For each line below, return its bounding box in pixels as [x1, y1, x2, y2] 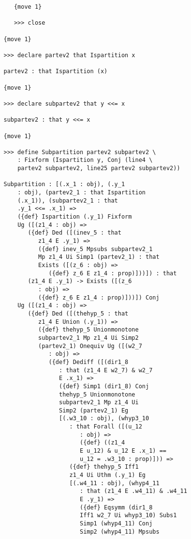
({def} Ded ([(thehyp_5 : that [28, 310, 129, 317]
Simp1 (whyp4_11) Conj [79, 520, 153, 527]
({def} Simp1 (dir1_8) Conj [59, 382, 149, 390]
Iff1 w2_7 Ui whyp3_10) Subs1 [79, 512, 177, 519]
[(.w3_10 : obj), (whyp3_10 [59, 415, 149, 422]
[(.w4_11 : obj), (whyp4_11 [69, 479, 160, 487]
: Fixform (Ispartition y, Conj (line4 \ [17, 157, 153, 164]
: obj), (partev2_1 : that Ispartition [17, 189, 146, 196]
